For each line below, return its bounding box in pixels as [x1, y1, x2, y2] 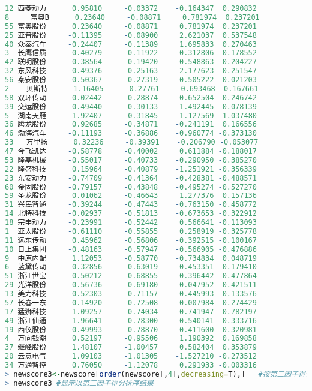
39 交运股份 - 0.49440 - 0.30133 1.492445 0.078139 [5, 102, 257, 111]
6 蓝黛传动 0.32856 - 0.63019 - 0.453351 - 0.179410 [5, 263, 257, 272]
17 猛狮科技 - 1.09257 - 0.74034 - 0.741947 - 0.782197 [5, 307, 257, 316]
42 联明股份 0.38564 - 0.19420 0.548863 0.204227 [5, 58, 257, 67]
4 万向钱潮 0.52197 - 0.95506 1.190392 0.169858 [5, 334, 257, 343]
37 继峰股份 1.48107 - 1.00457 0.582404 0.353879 [5, 343, 257, 352]
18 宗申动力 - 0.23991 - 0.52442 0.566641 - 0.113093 [5, 218, 257, 227]
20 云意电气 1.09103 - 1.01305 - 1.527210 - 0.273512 [5, 352, 257, 361]
